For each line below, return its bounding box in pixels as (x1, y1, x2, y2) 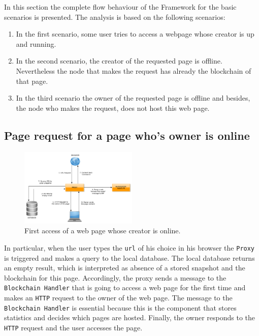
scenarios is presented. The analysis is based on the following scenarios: (4, 11, 225, 22)
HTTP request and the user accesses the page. (4, 322, 143, 332)
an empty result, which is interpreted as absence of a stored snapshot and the (4, 262, 245, 273)
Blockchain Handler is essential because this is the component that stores (4, 302, 237, 313)
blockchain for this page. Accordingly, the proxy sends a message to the (4, 272, 226, 283)
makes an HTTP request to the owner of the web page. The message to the (4, 292, 233, 303)
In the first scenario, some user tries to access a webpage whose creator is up (16, 28, 254, 39)
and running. (16, 38, 56, 49)
